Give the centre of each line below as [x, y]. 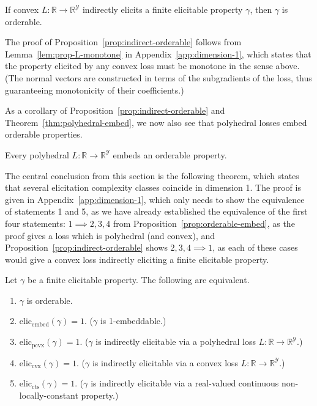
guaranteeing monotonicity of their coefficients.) [95, 90]
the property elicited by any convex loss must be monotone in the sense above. [152, 66]
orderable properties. [44, 134]
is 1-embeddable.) [133, 321]
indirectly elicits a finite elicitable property [162, 9]
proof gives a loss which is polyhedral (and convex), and [110, 235]
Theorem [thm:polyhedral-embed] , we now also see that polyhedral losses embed [156, 122]
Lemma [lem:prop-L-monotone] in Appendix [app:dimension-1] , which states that [158, 54]
